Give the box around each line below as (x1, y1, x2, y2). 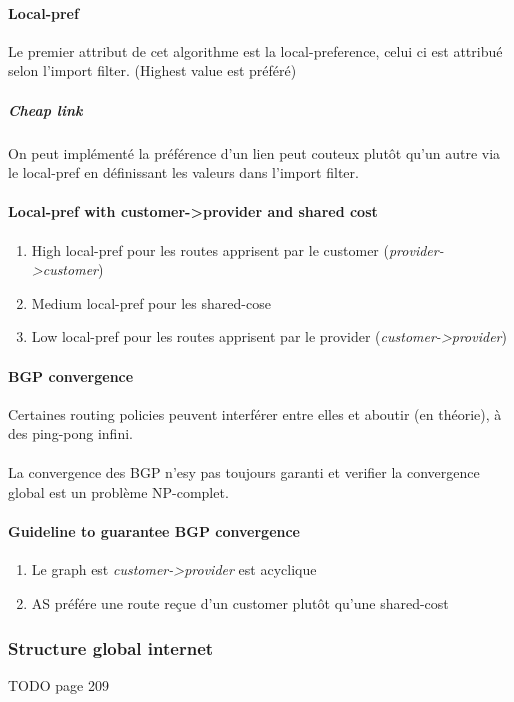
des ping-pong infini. (8, 423, 133, 444)
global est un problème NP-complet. (8, 482, 229, 503)
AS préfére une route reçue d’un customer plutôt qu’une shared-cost (31, 593, 449, 614)
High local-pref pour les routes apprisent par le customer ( (31, 239, 389, 260)
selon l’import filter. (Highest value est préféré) (8, 60, 297, 81)
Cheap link (8, 99, 83, 120)
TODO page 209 (8, 674, 109, 695)
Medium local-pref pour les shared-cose (31, 292, 271, 313)
